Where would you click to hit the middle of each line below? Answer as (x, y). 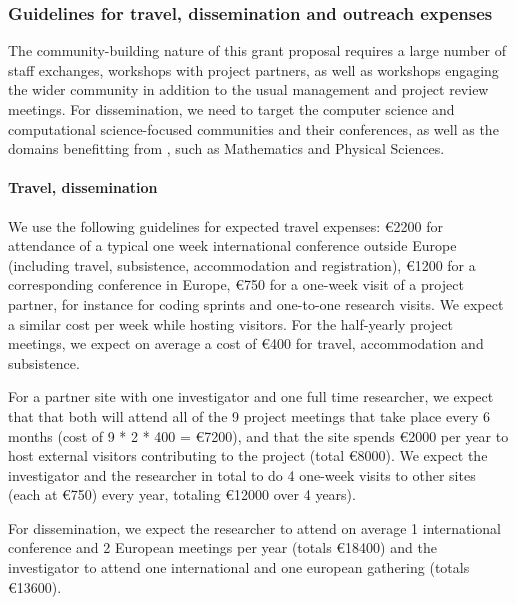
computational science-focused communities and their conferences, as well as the (253, 128)
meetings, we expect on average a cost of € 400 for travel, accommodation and (246, 343)
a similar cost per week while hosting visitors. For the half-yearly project (230, 323)
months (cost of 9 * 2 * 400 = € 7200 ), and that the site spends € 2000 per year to (258, 435)
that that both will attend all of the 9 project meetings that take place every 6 (249, 415)
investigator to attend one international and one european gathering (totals (239, 567)
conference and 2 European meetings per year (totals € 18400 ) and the (222, 547)
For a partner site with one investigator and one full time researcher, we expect (251, 396)
